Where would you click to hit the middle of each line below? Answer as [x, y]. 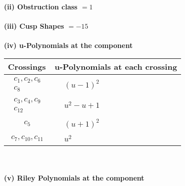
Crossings [27, 66]
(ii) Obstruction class [41, 6]
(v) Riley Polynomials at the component [74, 178]
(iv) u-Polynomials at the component [69, 45]
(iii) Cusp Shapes [34, 26]
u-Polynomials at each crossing [116, 66]
